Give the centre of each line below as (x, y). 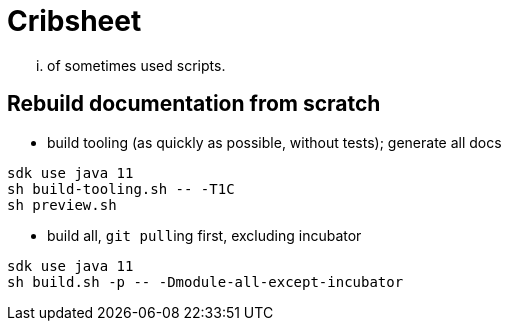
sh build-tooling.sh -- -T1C (121, 188)
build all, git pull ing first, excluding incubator (204, 235)
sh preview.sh (62, 204)
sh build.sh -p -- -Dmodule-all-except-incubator (205, 281)
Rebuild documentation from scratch (194, 104)
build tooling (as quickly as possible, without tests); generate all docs (274, 142)
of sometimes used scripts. (136, 65)
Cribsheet (74, 21)
